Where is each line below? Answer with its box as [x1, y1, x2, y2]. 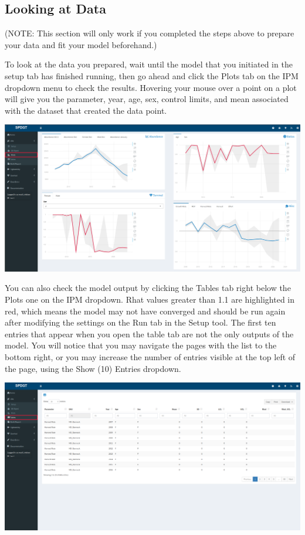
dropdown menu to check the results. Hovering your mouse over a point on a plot [5, 81, 297, 93]
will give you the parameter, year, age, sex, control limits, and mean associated [5, 93, 289, 105]
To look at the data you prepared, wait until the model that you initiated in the [5, 58, 293, 70]
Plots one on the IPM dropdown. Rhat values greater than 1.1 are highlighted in [5, 293, 295, 306]
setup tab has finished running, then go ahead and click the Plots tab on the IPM [5, 69, 299, 82]
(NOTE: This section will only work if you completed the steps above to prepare [5, 27, 294, 39]
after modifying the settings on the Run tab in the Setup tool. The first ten [5, 316, 276, 329]
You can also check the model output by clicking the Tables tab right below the [5, 282, 291, 294]
